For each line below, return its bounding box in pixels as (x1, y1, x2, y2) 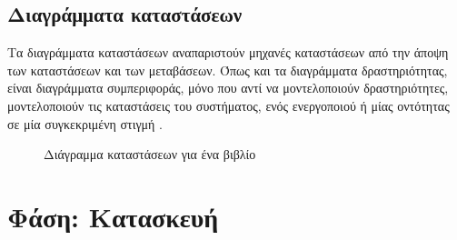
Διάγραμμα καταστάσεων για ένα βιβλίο (44, 145, 256, 164)
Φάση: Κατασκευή (7, 197, 219, 235)
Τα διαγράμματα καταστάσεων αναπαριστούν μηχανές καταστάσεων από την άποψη (7, 43, 449, 62)
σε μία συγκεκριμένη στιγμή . (7, 114, 163, 133)
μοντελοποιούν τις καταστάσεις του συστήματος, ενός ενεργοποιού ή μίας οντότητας (7, 95, 450, 115)
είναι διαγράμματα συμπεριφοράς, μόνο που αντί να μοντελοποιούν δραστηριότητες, (7, 78, 449, 97)
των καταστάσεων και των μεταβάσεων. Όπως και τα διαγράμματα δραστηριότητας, (7, 60, 448, 79)
